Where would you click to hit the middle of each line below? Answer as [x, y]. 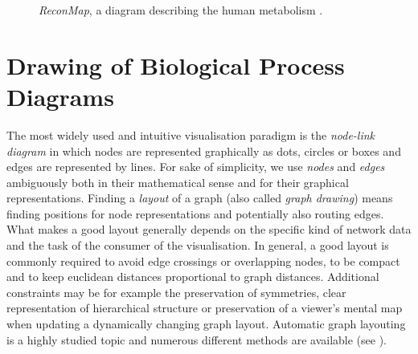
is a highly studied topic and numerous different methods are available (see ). [197, 339]
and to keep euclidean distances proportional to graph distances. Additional [193, 277]
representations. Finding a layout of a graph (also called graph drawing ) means [200, 198]
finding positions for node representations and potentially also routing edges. [195, 213]
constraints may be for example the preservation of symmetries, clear [176, 292]
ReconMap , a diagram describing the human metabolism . [181, 10]
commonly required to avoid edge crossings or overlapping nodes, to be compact [203, 260]
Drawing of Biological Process [176, 65]
